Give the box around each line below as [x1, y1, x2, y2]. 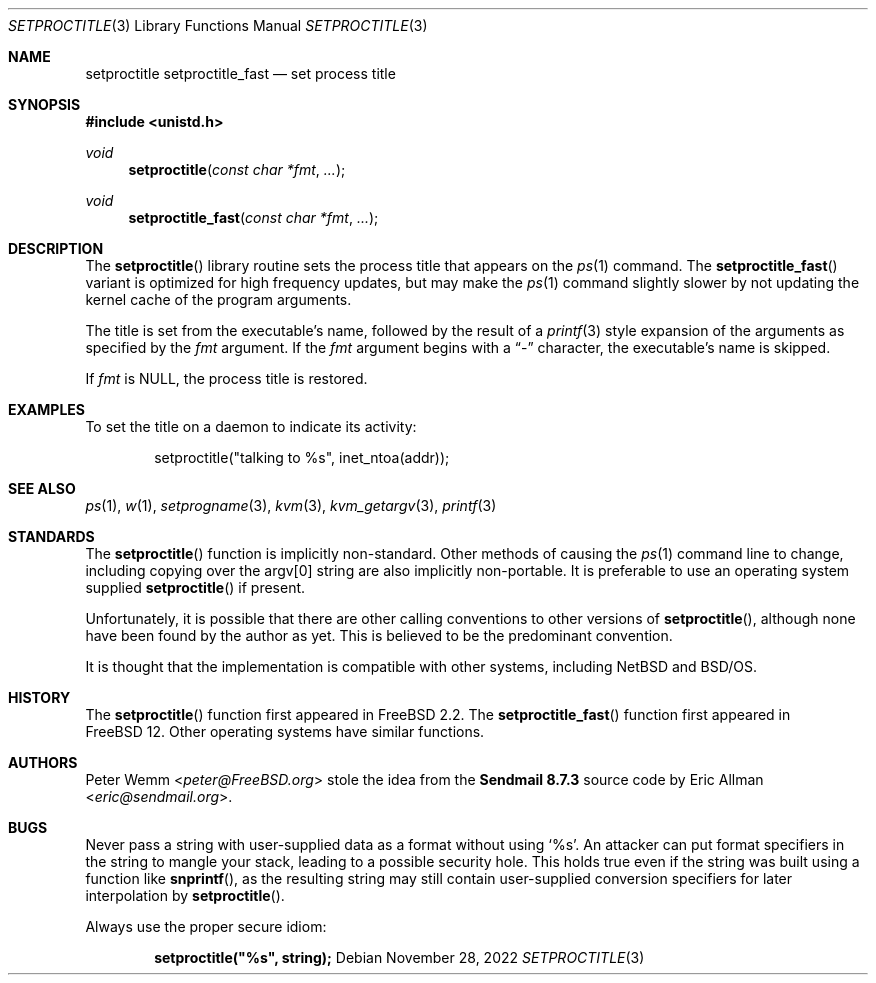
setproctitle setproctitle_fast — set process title [85, 65, 396, 82]
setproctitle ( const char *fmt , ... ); [128, 161, 346, 178]
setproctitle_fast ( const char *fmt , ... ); [128, 209, 379, 226]
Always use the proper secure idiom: [85, 918, 327, 935]
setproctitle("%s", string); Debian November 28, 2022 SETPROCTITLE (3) [154, 949, 645, 966]
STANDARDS [8, 528, 95, 545]
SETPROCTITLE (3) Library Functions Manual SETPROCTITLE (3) [8, 17, 428, 34]
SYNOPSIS [8, 96, 81, 113]
